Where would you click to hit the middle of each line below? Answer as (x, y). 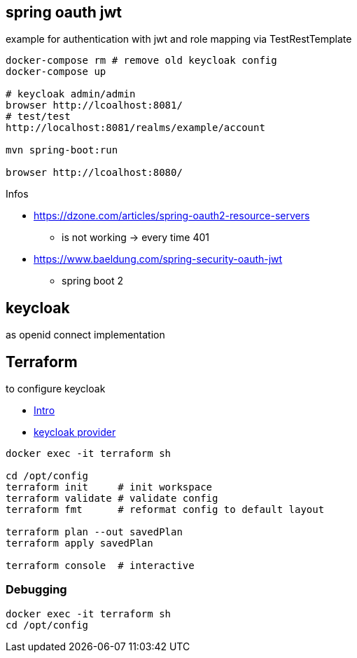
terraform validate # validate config (112, 499)
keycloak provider (75, 432)
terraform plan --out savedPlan (94, 532)
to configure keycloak (56, 389)
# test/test (38, 117)
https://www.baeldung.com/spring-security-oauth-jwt (158, 259)
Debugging (36, 590)
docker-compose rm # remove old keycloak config (141, 61)
